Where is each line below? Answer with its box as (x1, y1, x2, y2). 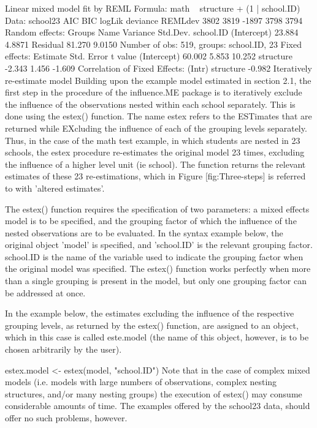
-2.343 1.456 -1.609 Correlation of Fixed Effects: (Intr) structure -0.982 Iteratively (5, 61, 312, 74)
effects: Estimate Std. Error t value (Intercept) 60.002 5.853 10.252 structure (5, 50, 293, 62)
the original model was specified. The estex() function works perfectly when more (5, 262, 311, 275)
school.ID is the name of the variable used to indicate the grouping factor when (5, 250, 304, 263)
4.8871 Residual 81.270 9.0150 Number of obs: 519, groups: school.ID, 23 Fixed (5, 37, 302, 50)
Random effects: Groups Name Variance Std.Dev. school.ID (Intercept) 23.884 (5, 26, 299, 39)
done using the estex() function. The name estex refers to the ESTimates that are (5, 110, 312, 122)
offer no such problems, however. (5, 411, 128, 424)
